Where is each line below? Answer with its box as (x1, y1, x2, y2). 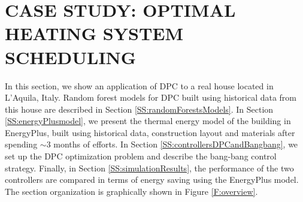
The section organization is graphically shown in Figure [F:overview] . (5, 185, 258, 197)
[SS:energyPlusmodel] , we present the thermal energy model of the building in (5, 114, 291, 127)
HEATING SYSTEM (5, 21, 184, 46)
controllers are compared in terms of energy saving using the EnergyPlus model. (5, 173, 299, 186)
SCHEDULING (5, 44, 137, 69)
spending (5, 138, 38, 150)
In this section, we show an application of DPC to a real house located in (5, 79, 274, 92)
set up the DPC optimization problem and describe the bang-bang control (5, 150, 277, 162)
